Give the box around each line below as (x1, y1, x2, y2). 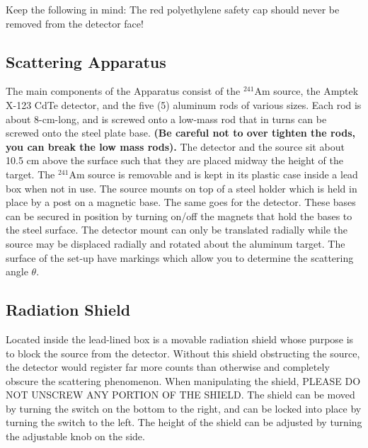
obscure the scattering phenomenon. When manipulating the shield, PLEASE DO (6, 373, 361, 388)
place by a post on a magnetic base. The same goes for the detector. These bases (6, 195, 356, 209)
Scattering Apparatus (6, 50, 166, 72)
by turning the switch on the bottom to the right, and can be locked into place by (6, 401, 362, 415)
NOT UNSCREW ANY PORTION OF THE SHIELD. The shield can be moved (6, 387, 355, 402)
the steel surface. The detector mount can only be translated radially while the (6, 222, 347, 237)
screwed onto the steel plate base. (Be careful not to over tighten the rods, (6, 125, 355, 140)
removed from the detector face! (6, 16, 144, 30)
